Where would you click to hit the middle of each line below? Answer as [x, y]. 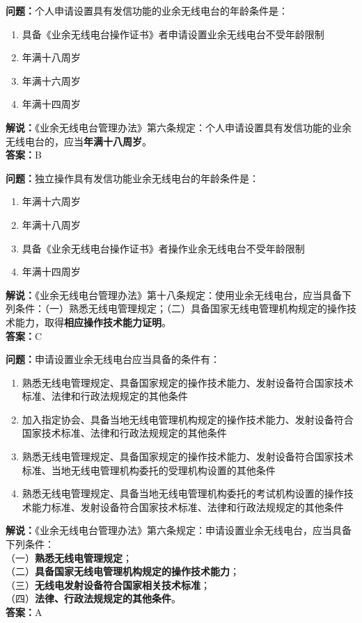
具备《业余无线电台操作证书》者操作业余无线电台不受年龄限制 [163, 248]
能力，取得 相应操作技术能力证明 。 [93, 322]
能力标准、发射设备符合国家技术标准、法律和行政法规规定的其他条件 [188, 507]
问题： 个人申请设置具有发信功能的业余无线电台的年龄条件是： [147, 10]
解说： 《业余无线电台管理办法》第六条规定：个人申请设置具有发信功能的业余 [179, 127]
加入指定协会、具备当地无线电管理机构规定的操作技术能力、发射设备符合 [188, 419]
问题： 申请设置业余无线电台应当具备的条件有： [113, 359]
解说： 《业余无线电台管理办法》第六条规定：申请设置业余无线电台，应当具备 [179, 530]
